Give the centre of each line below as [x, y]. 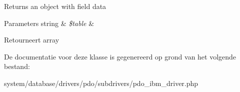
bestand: [17, 66]
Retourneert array [32, 40]
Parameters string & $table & [49, 23]
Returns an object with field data [55, 6]
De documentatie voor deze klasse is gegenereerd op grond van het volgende [120, 56]
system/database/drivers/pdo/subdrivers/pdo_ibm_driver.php [101, 83]
